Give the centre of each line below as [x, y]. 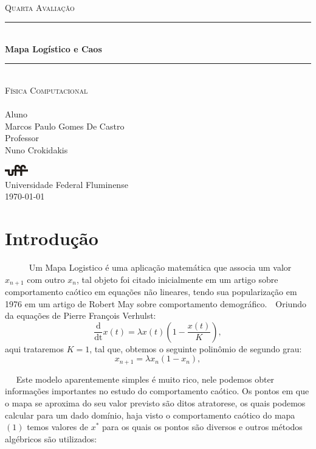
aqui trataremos [34, 348]
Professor [22, 138]
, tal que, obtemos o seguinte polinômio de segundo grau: [196, 348]
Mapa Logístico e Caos [53, 48]
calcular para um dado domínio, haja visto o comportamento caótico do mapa [150, 415]
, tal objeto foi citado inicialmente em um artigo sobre [177, 279]
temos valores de [58, 427]
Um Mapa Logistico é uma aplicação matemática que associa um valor [160, 267]
